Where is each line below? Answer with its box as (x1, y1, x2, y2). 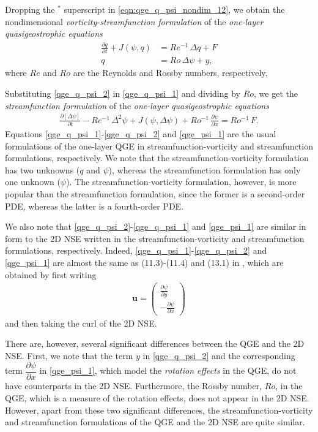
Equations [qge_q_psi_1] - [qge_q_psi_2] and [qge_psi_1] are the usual (5, 127, 276, 140)
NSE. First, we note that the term (5, 349, 133, 362)
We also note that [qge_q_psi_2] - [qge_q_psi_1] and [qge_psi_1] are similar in (5, 220, 306, 233)
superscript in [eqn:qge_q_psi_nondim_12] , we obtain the (64, 3, 285, 15)
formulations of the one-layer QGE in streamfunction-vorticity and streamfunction (5, 139, 313, 152)
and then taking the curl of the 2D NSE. (5, 316, 157, 329)
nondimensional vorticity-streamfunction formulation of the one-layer (5, 15, 264, 28)
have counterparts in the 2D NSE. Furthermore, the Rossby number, (5, 379, 262, 392)
